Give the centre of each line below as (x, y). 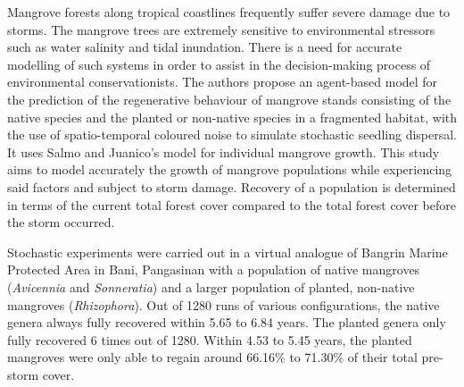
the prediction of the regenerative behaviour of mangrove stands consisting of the (229, 99)
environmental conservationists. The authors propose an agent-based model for (223, 82)
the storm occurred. (61, 222)
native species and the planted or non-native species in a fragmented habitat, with (232, 117)
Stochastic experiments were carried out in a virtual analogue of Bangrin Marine (228, 252)
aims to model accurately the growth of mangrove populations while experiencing (230, 169)
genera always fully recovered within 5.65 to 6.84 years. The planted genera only (227, 322)
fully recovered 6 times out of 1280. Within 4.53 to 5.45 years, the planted (210, 339)
